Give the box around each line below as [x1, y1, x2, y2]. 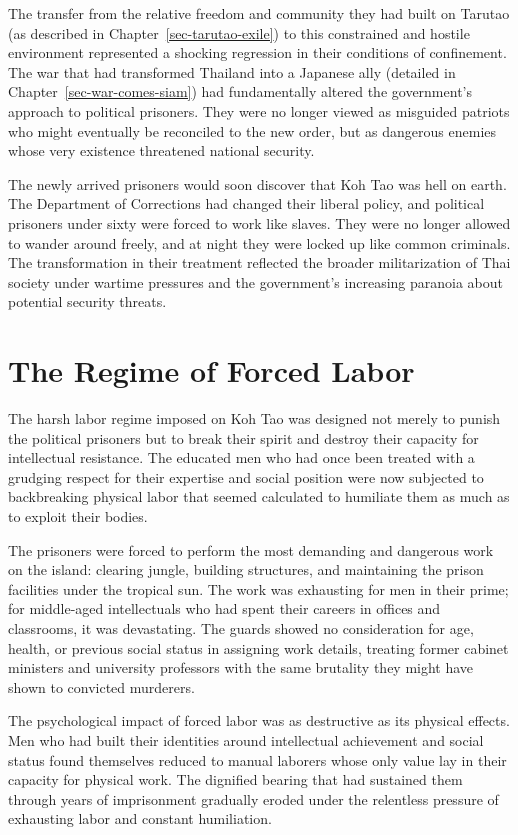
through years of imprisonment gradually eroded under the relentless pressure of [8, 788, 499, 809]
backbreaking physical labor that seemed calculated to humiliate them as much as [8, 486, 510, 507]
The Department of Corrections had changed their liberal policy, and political [8, 193, 485, 214]
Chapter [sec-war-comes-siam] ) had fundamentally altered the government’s [8, 81, 472, 102]
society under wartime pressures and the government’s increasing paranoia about [8, 271, 504, 292]
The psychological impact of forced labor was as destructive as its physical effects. [8, 710, 510, 731]
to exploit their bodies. [8, 506, 148, 526]
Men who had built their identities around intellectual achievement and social [8, 729, 484, 750]
